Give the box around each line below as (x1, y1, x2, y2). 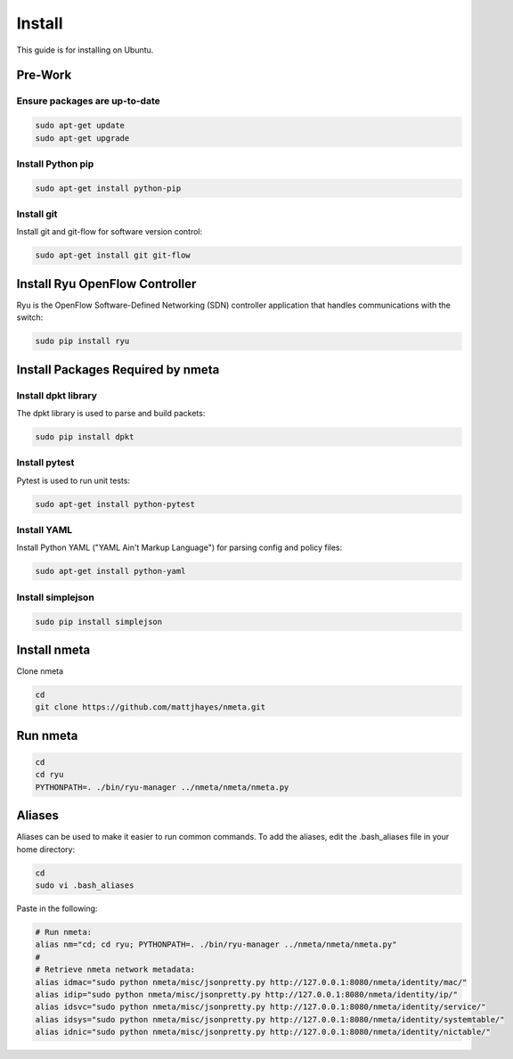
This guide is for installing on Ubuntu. (16, 45, 154, 55)
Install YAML (16, 524, 73, 537)
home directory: (16, 843, 76, 855)
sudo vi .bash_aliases (35, 881, 134, 891)
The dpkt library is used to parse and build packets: (16, 407, 206, 418)
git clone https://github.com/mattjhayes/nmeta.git (35, 702, 266, 712)
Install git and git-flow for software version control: (16, 226, 203, 237)
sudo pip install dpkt (35, 431, 134, 441)
